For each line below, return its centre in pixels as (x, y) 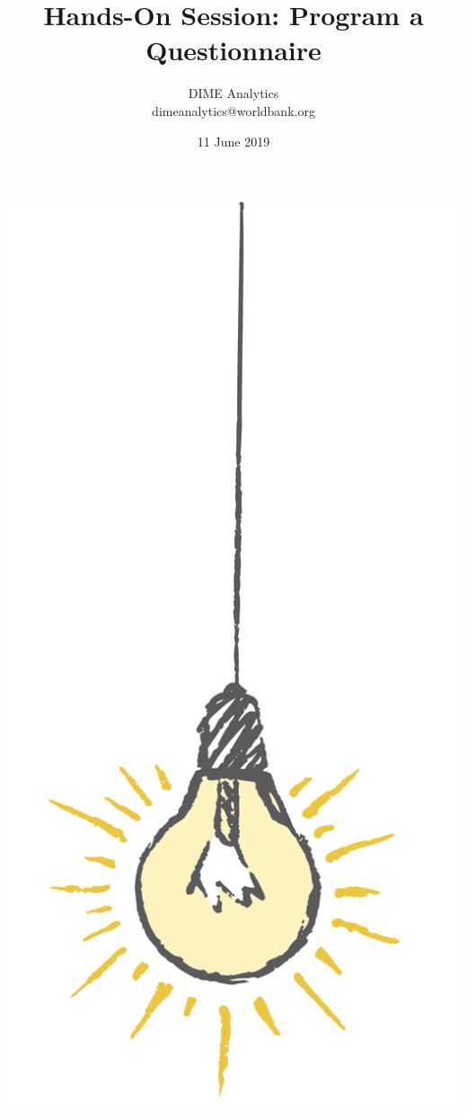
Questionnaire (233, 50)
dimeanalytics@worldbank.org (233, 110)
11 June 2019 (233, 141)
